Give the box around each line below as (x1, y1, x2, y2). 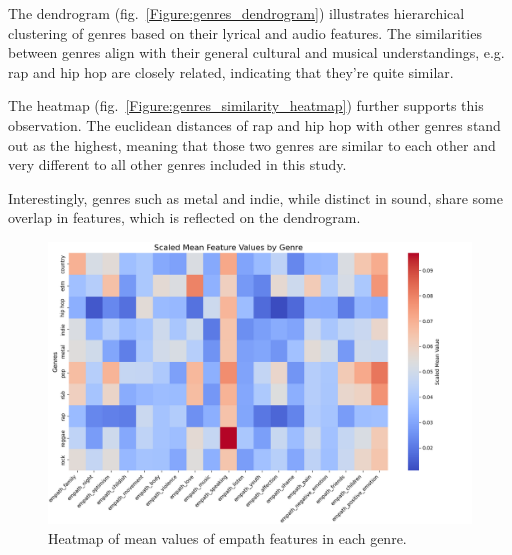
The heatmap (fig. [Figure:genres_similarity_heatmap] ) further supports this (8, 95, 484, 116)
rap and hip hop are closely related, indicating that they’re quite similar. (8, 61, 454, 82)
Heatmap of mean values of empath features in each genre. (48, 527, 407, 548)
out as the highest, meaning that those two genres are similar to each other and (8, 134, 496, 155)
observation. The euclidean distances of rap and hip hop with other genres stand (8, 114, 501, 135)
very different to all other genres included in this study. (8, 154, 347, 175)
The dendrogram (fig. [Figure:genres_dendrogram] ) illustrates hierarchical (8, 3, 465, 23)
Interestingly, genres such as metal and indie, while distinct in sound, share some (8, 187, 503, 208)
